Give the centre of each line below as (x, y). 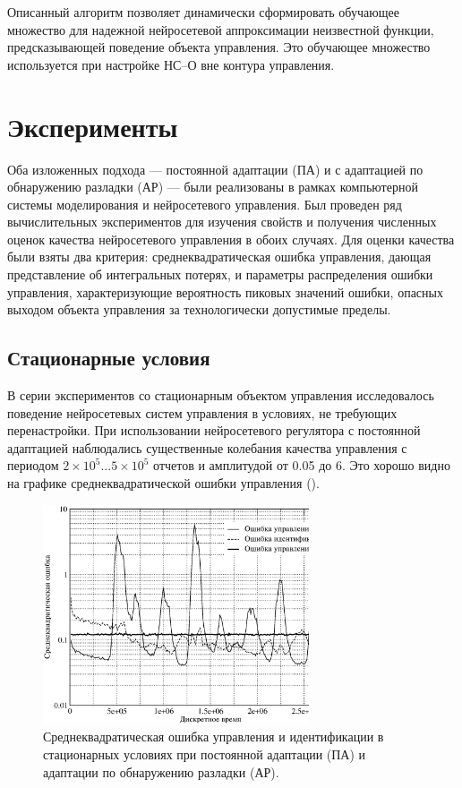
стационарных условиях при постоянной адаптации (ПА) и (205, 754)
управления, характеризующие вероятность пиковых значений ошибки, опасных (225, 291)
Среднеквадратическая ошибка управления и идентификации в (214, 737)
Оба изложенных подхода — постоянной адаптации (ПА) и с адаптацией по (215, 169)
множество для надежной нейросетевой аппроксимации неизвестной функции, (221, 29)
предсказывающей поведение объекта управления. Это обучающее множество (219, 47)
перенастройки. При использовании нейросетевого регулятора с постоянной (214, 430)
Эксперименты (93, 126)
